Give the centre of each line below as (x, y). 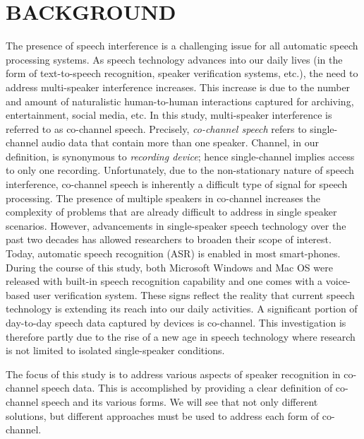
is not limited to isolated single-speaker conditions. (115, 350)
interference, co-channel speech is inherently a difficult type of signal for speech (177, 184)
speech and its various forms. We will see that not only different (180, 401)
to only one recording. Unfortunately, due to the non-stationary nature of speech (180, 170)
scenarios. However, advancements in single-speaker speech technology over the (176, 225)
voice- (338, 281)
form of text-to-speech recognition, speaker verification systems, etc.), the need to (182, 73)
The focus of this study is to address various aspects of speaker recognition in (173, 374)
